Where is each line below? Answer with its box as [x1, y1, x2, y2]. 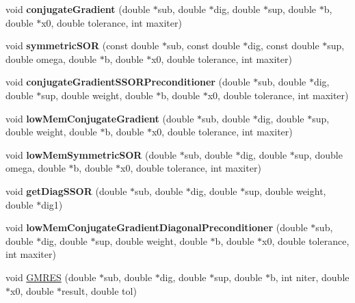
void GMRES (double [5, 269, 96, 284]
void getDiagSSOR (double [5, 183, 127, 198]
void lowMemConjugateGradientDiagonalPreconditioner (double [5, 220, 308, 235]
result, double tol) [62, 283, 137, 298]
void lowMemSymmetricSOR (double [5, 147, 176, 161]
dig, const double [248, 38, 319, 53]
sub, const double [166, 38, 240, 53]
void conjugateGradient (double [5, 2, 150, 16]
